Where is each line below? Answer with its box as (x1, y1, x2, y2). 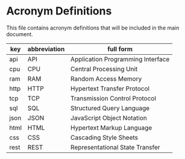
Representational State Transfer (70, 143, 161, 151)
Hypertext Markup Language (70, 123, 152, 132)
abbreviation (27, 45, 65, 53)
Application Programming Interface (70, 55, 170, 63)
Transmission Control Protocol (70, 94, 157, 102)
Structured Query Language (70, 104, 150, 112)
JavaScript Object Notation (70, 113, 148, 122)
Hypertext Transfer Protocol (70, 84, 149, 93)
